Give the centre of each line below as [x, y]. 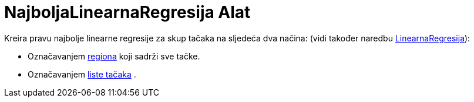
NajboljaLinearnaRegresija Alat [127, 12]
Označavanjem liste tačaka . [82, 74]
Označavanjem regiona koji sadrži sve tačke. [114, 56]
